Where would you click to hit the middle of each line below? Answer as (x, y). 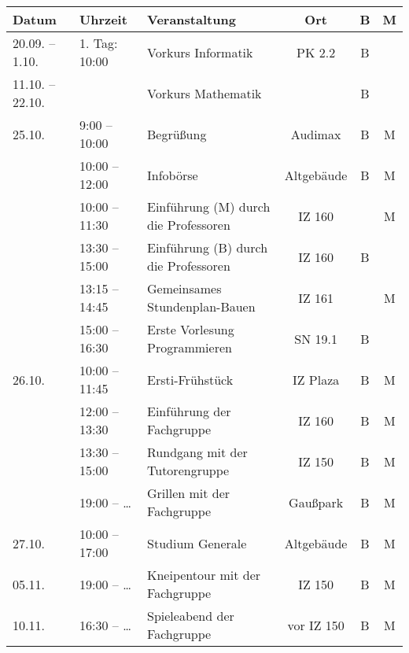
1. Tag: (99, 43)
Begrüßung (177, 134)
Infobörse (173, 175)
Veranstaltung (192, 19)
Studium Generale (197, 543)
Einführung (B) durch (208, 247)
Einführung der (189, 411)
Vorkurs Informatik (200, 52)
